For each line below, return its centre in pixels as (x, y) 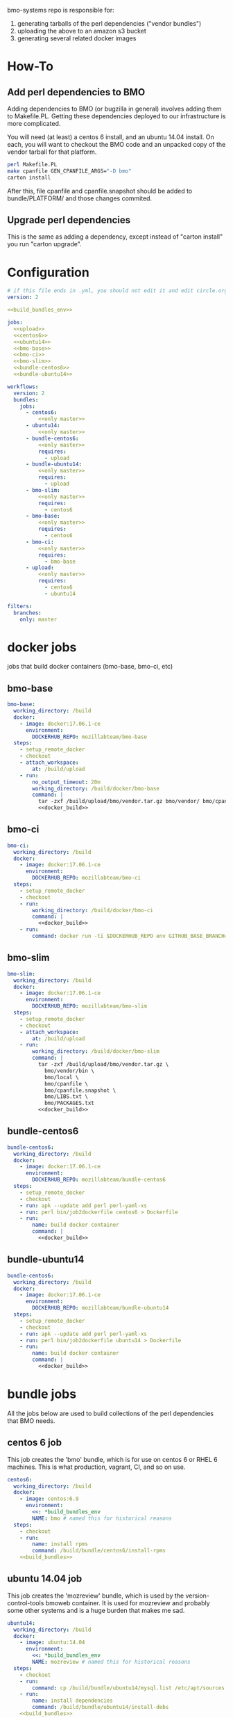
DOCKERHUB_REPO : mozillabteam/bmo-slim (90, 1006)
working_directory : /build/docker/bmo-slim (96, 1051)
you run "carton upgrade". (44, 244)
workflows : (23, 387)
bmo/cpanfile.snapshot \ (80, 1090)
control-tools (26, 1602)
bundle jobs (42, 1394)
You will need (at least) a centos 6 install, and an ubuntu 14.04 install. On (111, 137)
